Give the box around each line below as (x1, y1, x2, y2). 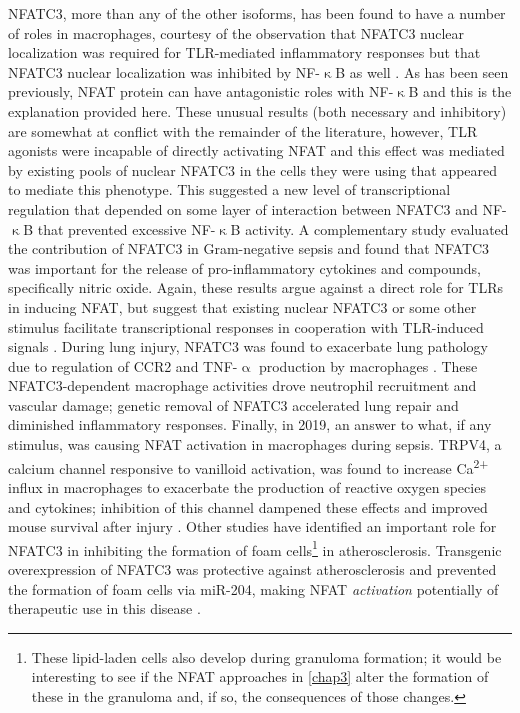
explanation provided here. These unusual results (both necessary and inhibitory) (8, 100, 507, 121)
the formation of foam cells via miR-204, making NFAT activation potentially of (8, 578, 499, 599)
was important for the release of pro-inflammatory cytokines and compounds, (8, 257, 482, 278)
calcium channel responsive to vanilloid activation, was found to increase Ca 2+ (8, 454, 489, 478)
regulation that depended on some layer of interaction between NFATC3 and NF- (8, 198, 507, 219)
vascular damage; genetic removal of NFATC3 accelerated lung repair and (8, 394, 459, 415)
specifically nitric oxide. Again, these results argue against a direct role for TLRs (8, 277, 503, 298)
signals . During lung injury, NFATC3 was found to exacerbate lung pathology (8, 336, 488, 357)
